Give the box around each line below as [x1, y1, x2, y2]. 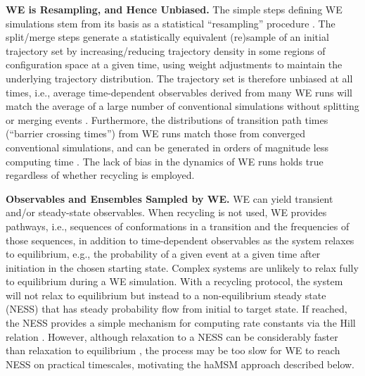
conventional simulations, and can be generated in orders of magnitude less [6, 139, 329, 154]
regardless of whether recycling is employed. [6, 168, 195, 182]
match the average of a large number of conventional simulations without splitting [6, 99, 359, 113]
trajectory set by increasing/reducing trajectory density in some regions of [6, 43, 326, 58]
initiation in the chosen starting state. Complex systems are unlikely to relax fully [6, 260, 359, 275]
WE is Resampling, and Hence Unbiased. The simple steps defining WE [6, 2, 342, 16]
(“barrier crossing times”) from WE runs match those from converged [6, 126, 305, 141]
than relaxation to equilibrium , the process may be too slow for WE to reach [6, 343, 340, 358]
